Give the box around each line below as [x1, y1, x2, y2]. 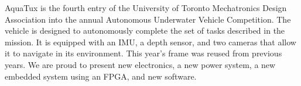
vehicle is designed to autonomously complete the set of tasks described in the [5, 24, 285, 37]
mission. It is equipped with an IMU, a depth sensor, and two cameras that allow [5, 35, 296, 48]
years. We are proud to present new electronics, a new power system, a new [5, 58, 276, 70]
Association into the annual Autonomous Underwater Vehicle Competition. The [5, 13, 291, 25]
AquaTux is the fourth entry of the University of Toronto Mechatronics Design [5, 2, 287, 13]
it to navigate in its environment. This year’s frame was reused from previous [5, 47, 282, 59]
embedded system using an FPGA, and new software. [5, 70, 197, 82]
